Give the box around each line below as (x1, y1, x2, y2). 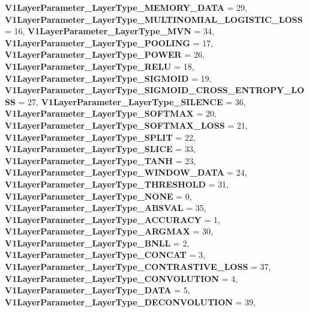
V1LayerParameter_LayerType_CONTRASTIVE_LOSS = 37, (5, 260, 271, 273)
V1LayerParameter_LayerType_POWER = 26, (5, 48, 205, 61)
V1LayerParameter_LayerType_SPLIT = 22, (5, 130, 196, 143)
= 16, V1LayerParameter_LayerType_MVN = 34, (5, 25, 215, 37)
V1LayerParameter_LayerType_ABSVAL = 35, (5, 201, 206, 214)
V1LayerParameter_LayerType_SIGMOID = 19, (5, 72, 212, 84)
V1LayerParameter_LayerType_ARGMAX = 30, (5, 225, 213, 237)
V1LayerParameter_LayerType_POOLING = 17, (5, 36, 214, 49)
